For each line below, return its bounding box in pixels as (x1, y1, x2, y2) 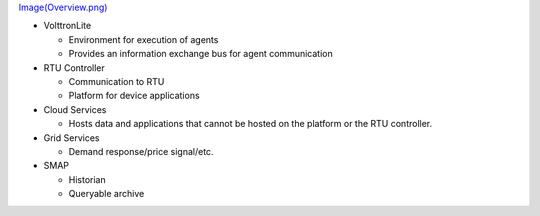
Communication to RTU (68, 75, 165, 87)
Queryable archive (68, 188, 145, 200)
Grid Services (43, 131, 100, 144)
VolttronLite (43, 20, 92, 32)
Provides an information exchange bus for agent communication (68, 48, 334, 60)
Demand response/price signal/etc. (68, 145, 214, 157)
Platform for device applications (68, 90, 200, 102)
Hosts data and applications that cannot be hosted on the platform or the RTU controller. (68, 118, 433, 130)
